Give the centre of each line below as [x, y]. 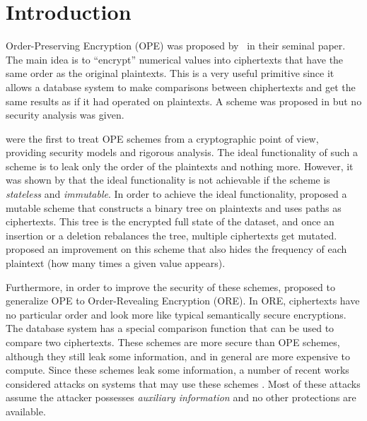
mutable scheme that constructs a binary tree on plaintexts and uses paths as [174, 207]
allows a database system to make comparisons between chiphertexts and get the [181, 87]
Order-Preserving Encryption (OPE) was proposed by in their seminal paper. [176, 46]
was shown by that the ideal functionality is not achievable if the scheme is [168, 180]
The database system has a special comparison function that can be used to [170, 328]
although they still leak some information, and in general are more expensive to [178, 356]
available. [26, 411]
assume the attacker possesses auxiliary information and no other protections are [181, 397]
